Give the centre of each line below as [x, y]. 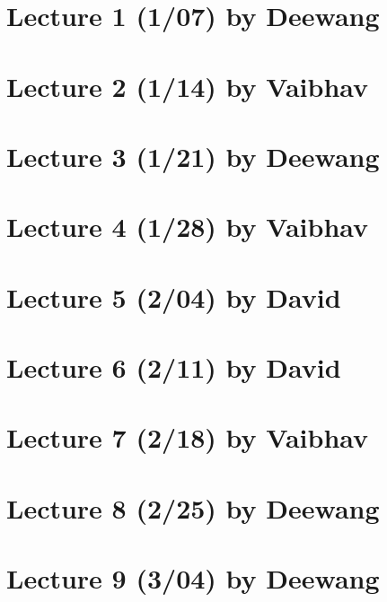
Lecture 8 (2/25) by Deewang [193, 507]
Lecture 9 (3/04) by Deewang [193, 578]
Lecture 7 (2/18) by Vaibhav [188, 437]
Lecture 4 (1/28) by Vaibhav [188, 227]
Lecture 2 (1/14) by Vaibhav [188, 86]
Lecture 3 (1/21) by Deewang [193, 156]
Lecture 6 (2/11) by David [174, 367]
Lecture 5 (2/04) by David [174, 297]
